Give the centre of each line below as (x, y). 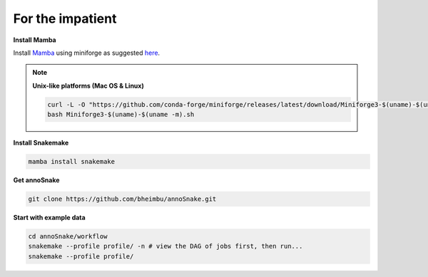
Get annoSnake (36, 180)
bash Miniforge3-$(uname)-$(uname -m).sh (121, 115)
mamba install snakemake (72, 162)
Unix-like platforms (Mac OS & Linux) (88, 85)
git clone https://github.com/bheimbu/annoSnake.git (122, 199)
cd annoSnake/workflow (68, 236)
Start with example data (49, 218)
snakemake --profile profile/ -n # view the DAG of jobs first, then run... (165, 246)
